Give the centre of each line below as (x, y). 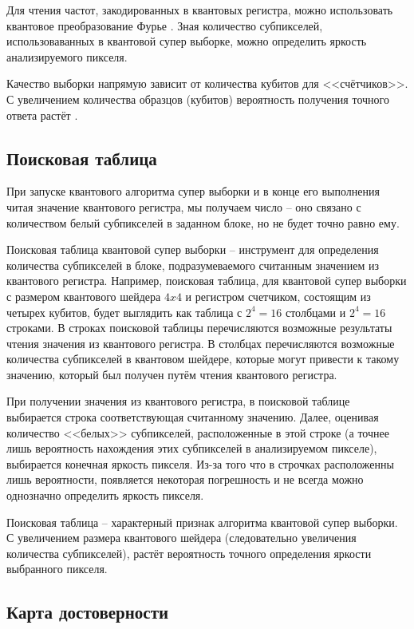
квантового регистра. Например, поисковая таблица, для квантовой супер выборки (207, 281)
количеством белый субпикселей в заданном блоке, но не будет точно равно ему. (203, 222)
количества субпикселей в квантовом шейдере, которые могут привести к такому (203, 359)
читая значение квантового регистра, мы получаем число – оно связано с (184, 206)
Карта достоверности (88, 612)
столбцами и (315, 312)
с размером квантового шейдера (84, 296)
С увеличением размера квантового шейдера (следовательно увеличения (181, 538)
